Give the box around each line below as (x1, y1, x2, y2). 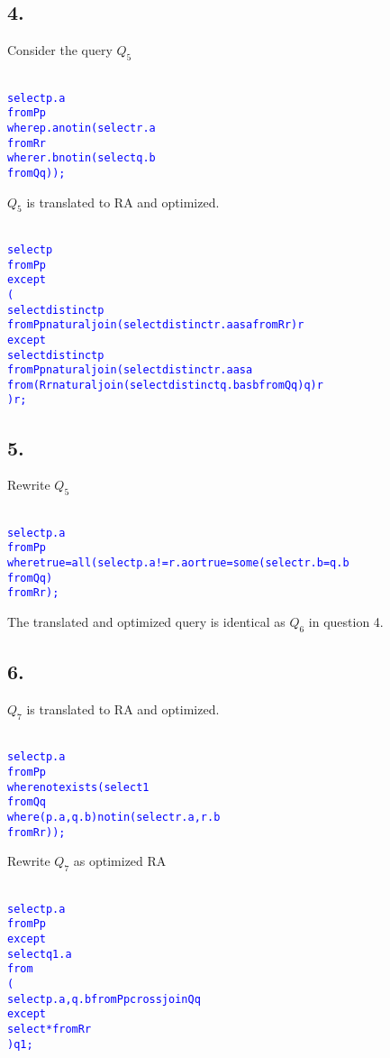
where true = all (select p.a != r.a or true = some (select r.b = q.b (7, 557, 349, 570)
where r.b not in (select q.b (7, 152, 156, 165)
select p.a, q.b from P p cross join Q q (7, 992, 201, 1006)
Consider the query (7, 41, 113, 60)
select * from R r (7, 1022, 92, 1035)
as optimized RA (73, 851, 167, 870)
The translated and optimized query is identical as (7, 612, 286, 631)
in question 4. (308, 612, 384, 631)
